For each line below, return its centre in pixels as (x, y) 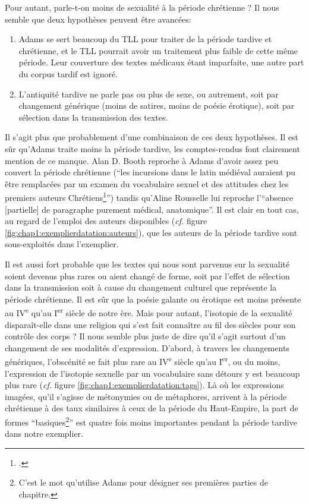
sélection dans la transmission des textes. (93, 117)
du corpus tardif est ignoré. (68, 73)
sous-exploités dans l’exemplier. (62, 244)
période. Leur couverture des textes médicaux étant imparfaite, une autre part (161, 62)
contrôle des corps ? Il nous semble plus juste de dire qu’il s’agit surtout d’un (145, 336)
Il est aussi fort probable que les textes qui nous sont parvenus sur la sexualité (147, 264)
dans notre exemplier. (44, 434)
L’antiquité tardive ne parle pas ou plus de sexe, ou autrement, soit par (149, 94)
